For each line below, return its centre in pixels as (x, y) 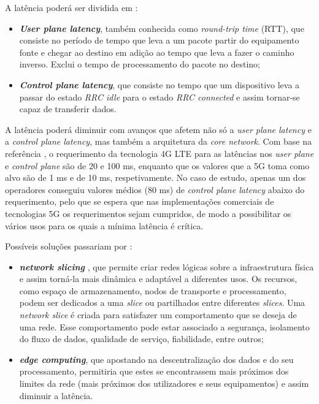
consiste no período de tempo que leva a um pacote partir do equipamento (159, 40)
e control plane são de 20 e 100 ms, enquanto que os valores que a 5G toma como (157, 165)
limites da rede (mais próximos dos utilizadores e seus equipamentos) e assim (164, 383)
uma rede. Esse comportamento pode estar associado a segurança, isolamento (164, 326)
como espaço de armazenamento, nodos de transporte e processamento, (153, 290)
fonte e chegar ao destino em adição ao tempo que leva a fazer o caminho (157, 52)
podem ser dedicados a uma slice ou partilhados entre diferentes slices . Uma (162, 303)
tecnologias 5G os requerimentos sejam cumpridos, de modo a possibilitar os (148, 213)
